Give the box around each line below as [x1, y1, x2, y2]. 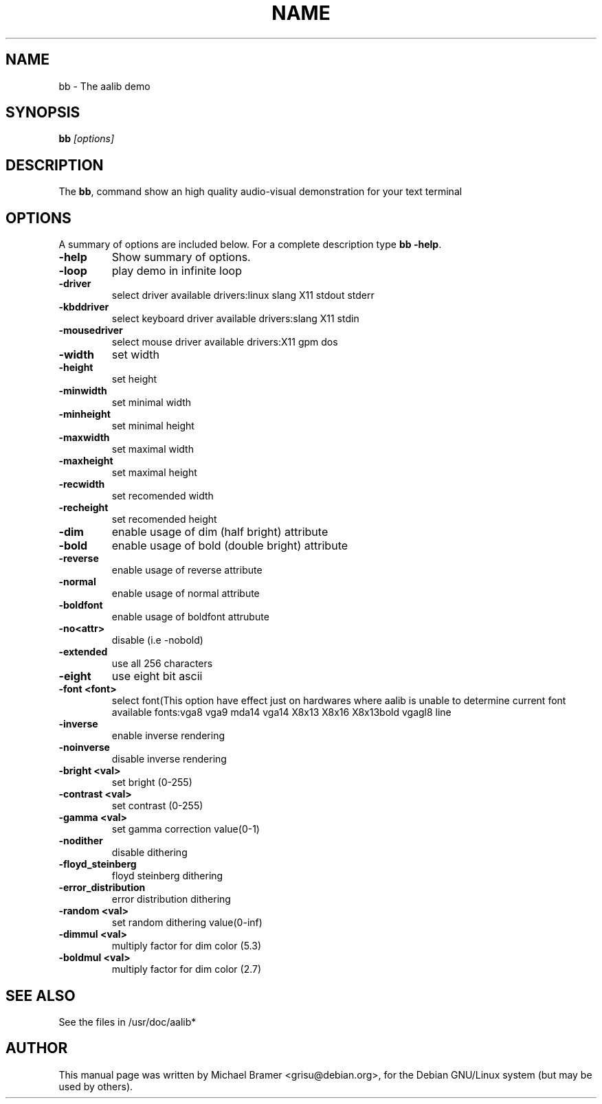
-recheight [58, 502, 109, 514]
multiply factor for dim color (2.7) [111, 963, 262, 976]
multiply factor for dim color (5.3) [111, 940, 261, 952]
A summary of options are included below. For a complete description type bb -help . [58, 238, 442, 251]
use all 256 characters [111, 657, 213, 670]
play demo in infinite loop [111, 264, 242, 278]
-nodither [58, 835, 103, 847]
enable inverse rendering [111, 730, 225, 742]
